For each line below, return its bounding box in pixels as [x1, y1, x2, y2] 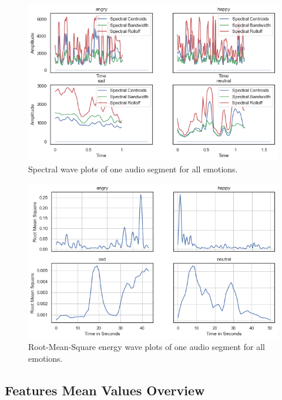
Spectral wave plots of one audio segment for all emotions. [28, 162, 238, 175]
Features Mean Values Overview [5, 381, 205, 399]
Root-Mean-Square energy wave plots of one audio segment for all [28, 341, 265, 353]
